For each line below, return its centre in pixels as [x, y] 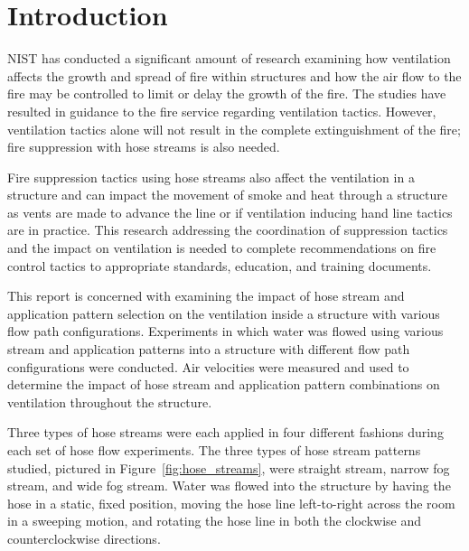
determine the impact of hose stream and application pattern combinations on [224, 384]
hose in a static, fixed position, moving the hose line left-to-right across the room [231, 503]
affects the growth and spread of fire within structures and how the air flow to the [234, 75]
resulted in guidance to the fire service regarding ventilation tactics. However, [222, 111]
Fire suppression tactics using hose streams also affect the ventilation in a [211, 177]
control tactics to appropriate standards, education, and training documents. [220, 265]
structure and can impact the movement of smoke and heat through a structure [227, 195]
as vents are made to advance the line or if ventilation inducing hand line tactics [230, 212]
